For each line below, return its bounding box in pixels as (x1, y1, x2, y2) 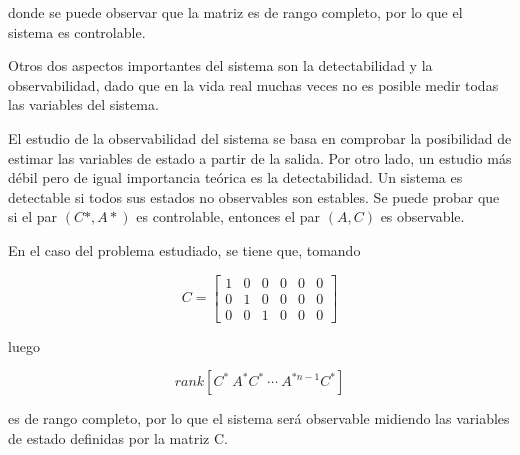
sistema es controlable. (8, 21, 146, 42)
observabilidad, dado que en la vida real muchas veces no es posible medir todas (8, 74, 499, 95)
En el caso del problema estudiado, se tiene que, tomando (8, 239, 361, 260)
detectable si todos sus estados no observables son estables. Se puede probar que (8, 186, 500, 207)
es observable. (380, 206, 465, 227)
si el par (8, 206, 58, 227)
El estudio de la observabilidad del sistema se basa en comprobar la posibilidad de (8, 127, 512, 148)
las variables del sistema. (8, 94, 159, 115)
